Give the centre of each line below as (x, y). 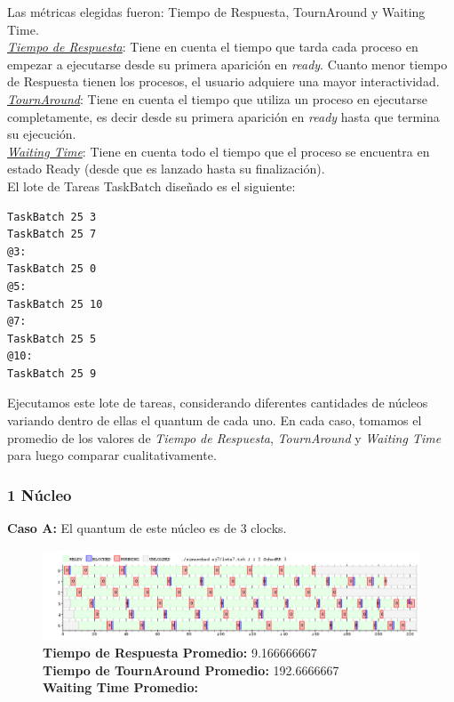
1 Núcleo (40, 494)
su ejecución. (42, 134)
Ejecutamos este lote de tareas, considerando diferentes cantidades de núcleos (218, 403)
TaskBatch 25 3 (52, 217)
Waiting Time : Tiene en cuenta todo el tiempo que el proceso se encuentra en (219, 151)
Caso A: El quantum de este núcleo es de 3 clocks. (147, 528)
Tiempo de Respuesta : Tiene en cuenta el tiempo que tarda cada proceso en (213, 47)
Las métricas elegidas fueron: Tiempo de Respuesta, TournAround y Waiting (216, 12)
